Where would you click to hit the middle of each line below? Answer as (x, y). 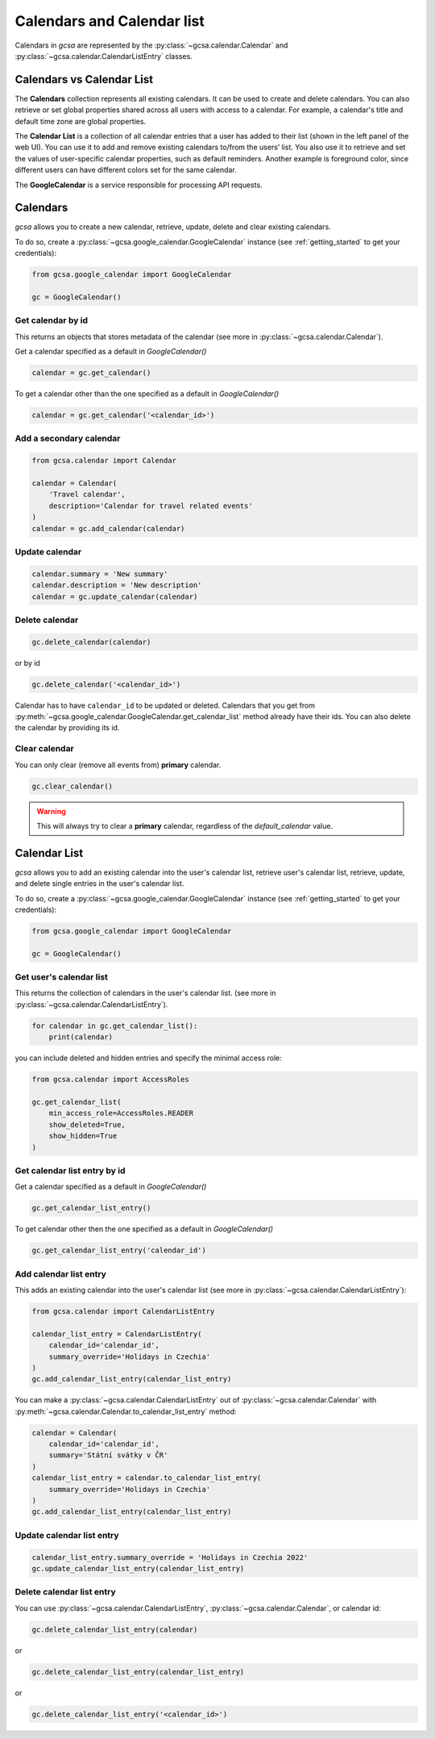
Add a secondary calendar (68, 438)
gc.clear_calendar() (72, 786)
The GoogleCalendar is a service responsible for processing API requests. (139, 185)
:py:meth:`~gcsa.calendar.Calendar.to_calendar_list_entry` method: (126, 1411)
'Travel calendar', (87, 495)
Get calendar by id (52, 320)
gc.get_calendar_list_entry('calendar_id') (119, 1250)
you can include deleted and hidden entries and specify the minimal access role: (148, 1058)
